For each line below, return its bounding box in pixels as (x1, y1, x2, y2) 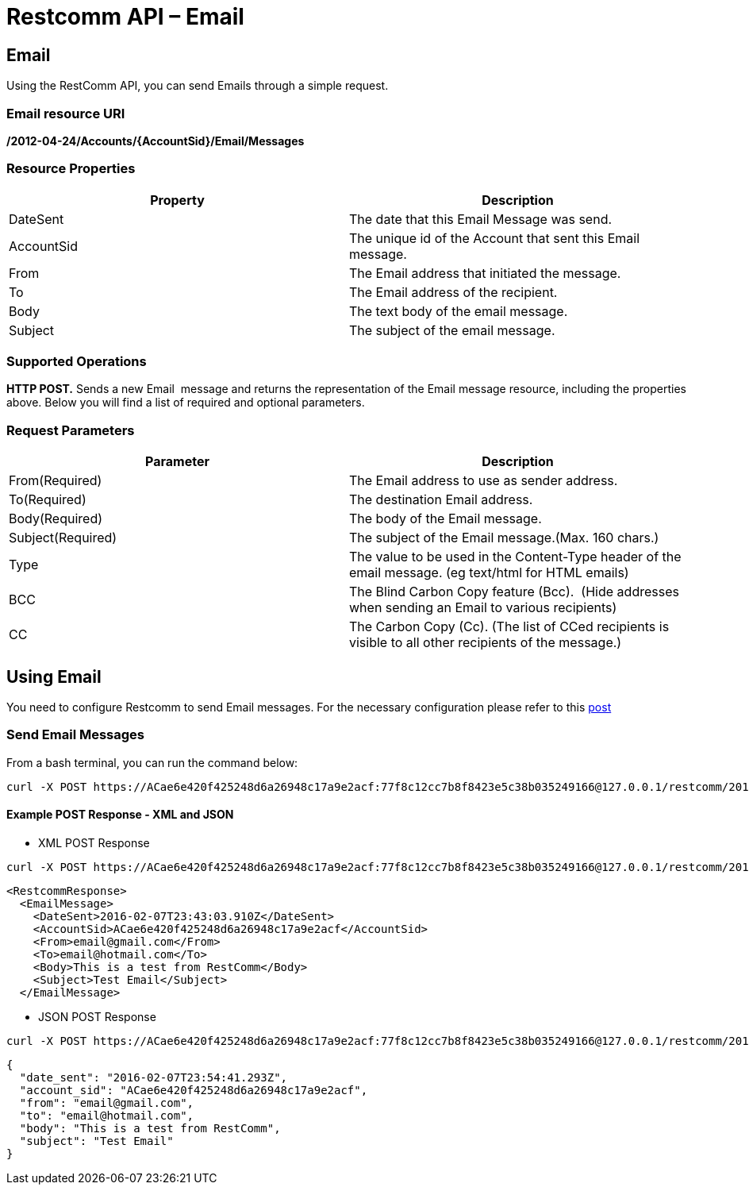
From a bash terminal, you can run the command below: (6, 755, 298, 769)
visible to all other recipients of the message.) (349, 634, 622, 651)
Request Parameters (6, 422, 135, 438)
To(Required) (9, 491, 86, 508)
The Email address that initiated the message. (349, 264, 621, 281)
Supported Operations (6, 353, 147, 370)
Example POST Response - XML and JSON (6, 807, 234, 822)
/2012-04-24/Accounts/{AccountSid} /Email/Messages (6, 133, 305, 148)
